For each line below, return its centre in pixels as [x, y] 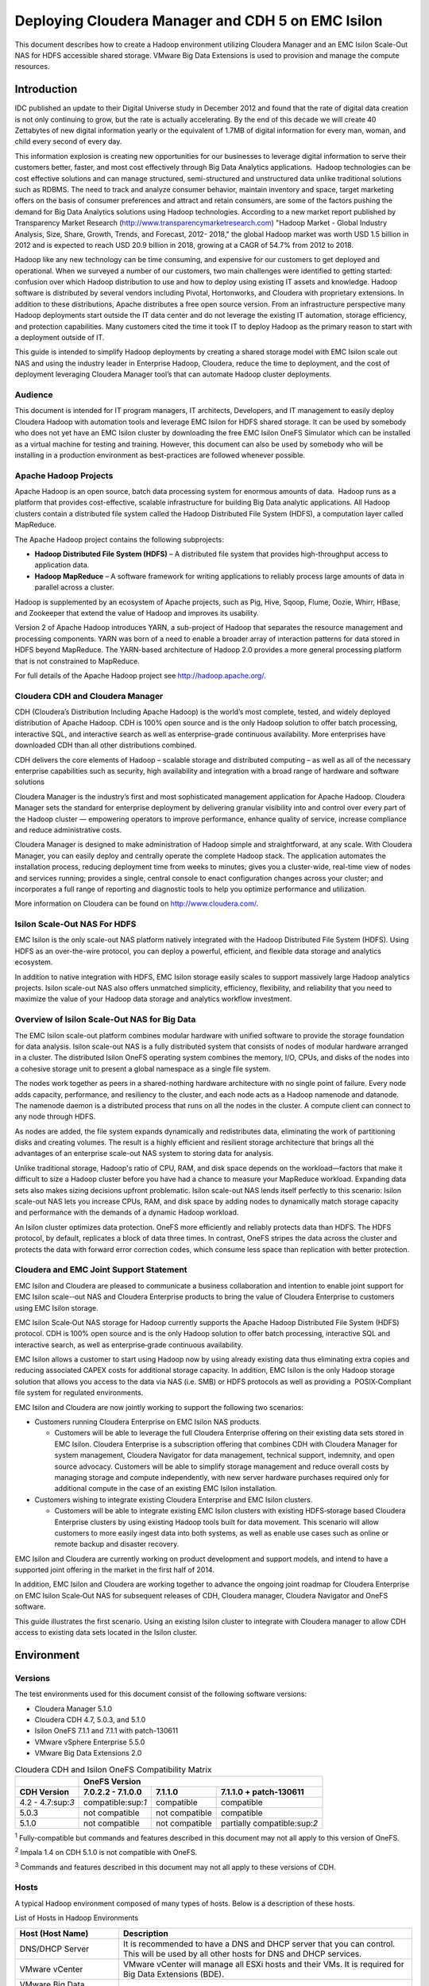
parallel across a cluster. [74, 587]
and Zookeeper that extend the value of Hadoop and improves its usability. [137, 612]
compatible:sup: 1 [115, 1802]
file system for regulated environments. [79, 1393]
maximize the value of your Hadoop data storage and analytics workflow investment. [153, 999]
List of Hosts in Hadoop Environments [77, 1918]
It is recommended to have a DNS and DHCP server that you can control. [259, 1944]
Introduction [46, 89]
